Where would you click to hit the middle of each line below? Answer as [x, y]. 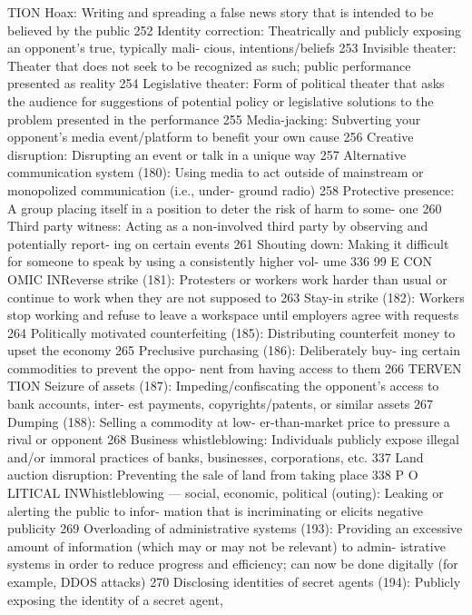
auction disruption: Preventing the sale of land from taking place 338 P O [213, 475]
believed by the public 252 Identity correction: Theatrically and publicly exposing [234, 30]
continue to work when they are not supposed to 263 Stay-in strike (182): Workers [236, 297]
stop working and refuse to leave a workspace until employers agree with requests [233, 315]
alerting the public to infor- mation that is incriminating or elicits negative [216, 510]
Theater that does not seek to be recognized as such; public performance [209, 65]
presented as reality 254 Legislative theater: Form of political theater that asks [226, 83]
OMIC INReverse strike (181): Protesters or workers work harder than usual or [227, 278]
